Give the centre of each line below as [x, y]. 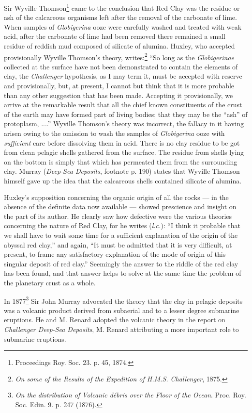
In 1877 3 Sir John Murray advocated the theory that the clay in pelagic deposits [123, 300]
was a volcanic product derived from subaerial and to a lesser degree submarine [122, 310]
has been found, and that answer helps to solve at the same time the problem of [123, 273]
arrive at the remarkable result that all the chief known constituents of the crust [123, 105]
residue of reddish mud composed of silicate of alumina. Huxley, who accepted [119, 46]
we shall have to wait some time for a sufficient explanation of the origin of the [121, 235]
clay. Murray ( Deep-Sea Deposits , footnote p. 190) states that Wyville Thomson [122, 171]
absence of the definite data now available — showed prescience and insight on [120, 206]
